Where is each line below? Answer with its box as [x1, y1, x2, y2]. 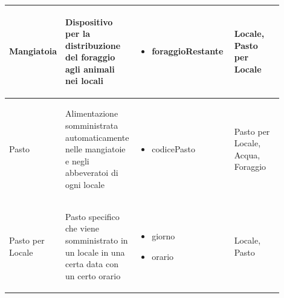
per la [65, 27, 91, 40]
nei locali [65, 74, 104, 87]
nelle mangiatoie [65, 143, 126, 155]
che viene [65, 222, 100, 235]
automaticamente [65, 131, 129, 143]
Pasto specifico [65, 210, 120, 222]
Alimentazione [65, 107, 118, 120]
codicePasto [152, 143, 196, 155]
